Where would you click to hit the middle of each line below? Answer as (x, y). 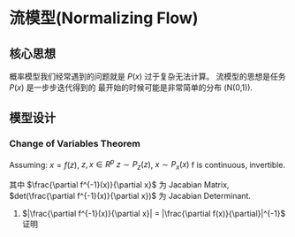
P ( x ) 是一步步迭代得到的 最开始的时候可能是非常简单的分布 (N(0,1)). (131, 88)
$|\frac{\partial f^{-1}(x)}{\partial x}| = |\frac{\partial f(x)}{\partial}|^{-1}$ (154, 214)
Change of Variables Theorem (75, 144)
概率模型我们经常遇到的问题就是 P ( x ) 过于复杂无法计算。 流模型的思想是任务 (147, 76)
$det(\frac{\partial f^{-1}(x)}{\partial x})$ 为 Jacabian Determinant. (130, 196)
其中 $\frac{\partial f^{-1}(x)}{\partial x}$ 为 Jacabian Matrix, (119, 185)
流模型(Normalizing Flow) (104, 18)
